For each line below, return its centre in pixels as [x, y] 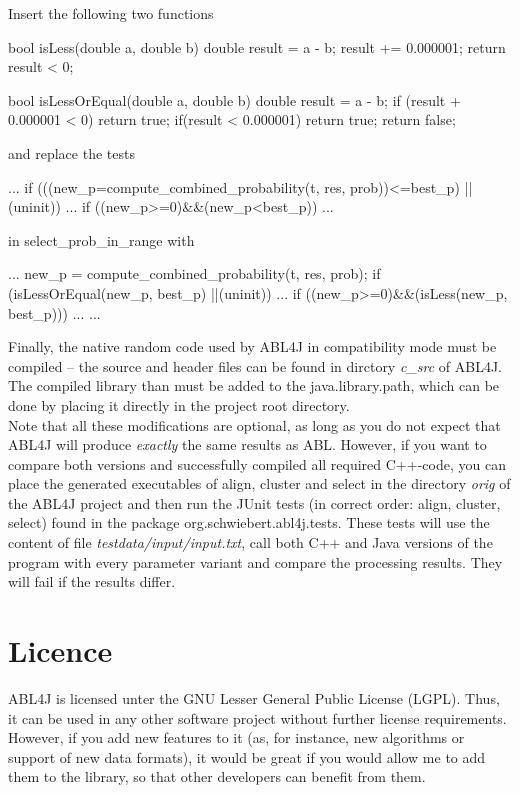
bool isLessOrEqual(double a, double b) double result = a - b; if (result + [234, 99]
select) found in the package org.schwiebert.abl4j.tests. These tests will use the [249, 522]
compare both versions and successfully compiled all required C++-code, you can [257, 463]
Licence [60, 650]
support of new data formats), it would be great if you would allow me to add [247, 756]
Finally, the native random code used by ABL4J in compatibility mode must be [252, 346]
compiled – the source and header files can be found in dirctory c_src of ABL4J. [255, 365]
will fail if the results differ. [92, 581]
